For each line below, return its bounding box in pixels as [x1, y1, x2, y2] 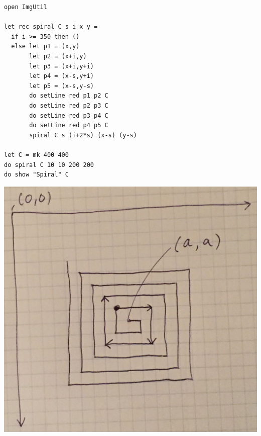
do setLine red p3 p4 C [29, 112, 108, 119]
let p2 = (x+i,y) [29, 52, 87, 60]
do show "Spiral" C [4, 171, 69, 179]
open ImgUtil [4, 4, 47, 11]
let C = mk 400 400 [4, 151, 69, 158]
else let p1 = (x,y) [11, 43, 80, 50]
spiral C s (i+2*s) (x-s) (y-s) [29, 131, 137, 139]
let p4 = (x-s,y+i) [29, 72, 94, 80]
